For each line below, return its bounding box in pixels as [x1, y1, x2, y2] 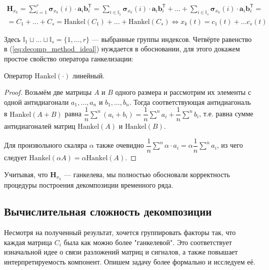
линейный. [72, 70, 105, 80]
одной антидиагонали [4, 96, 69, 107]
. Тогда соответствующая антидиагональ [129, 96, 251, 107]
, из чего [216, 140, 243, 150]
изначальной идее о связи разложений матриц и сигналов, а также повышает [4, 247, 238, 257]
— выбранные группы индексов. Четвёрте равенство [91, 33, 252, 44]
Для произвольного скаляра [4, 140, 87, 150]
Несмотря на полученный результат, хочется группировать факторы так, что [4, 227, 236, 238]
